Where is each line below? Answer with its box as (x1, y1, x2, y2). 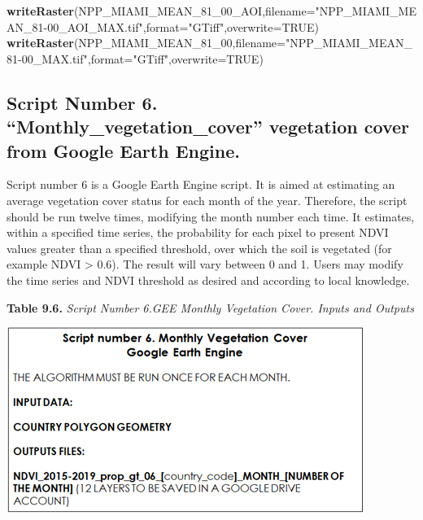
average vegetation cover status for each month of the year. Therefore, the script (7, 191, 408, 208)
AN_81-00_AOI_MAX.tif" (7, 18, 143, 35)
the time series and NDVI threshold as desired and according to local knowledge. (7, 271, 410, 288)
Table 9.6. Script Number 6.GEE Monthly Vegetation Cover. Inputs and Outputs (7, 299, 414, 316)
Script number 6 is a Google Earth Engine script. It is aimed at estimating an (7, 176, 395, 193)
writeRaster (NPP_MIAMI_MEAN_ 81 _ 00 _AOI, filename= (7, 2, 316, 19)
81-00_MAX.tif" (7, 50, 88, 67)
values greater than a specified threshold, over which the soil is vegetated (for (7, 239, 392, 256)
